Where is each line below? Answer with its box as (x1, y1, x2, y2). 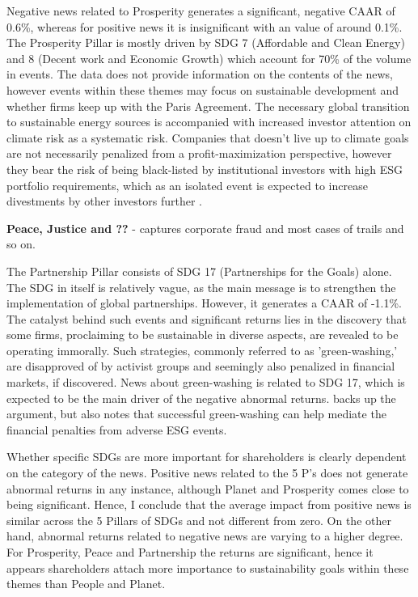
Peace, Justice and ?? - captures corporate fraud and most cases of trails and (6, 219, 404, 236)
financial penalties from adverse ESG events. (6, 421, 227, 438)
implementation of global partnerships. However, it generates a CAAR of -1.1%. (6, 294, 403, 311)
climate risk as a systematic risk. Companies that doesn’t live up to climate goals (6, 129, 409, 146)
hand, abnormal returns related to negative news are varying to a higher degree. (6, 527, 403, 544)
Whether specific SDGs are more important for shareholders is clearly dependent (6, 448, 407, 465)
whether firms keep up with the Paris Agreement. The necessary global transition (6, 97, 410, 114)
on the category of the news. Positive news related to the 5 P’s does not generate (6, 464, 408, 481)
